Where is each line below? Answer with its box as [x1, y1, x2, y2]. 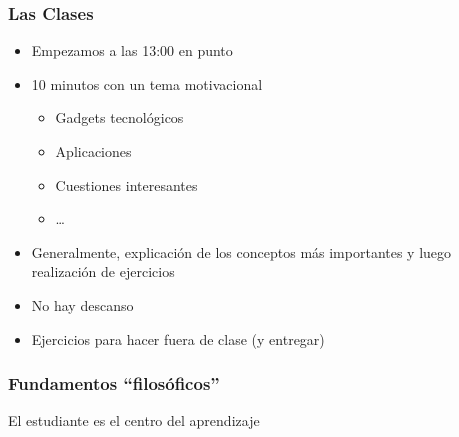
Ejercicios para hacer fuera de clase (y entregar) [31, 328, 325, 349]
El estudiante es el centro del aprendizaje [8, 410, 260, 431]
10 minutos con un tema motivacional [31, 73, 263, 94]
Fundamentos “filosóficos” [8, 371, 220, 396]
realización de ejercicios [31, 261, 175, 282]
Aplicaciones [55, 141, 132, 161]
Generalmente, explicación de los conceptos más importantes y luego [31, 241, 452, 262]
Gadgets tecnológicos [55, 107, 184, 128]
